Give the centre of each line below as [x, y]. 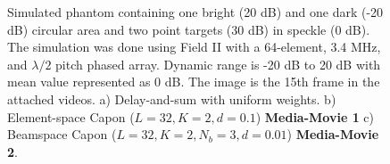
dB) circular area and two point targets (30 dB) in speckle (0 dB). [189, 29]
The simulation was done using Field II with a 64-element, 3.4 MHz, [194, 47]
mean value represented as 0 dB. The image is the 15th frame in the [194, 82]
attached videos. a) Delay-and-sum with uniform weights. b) [172, 98]
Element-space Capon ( [71, 116]
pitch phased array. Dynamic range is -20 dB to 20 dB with [218, 64]
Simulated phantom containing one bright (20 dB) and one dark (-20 [195, 12]
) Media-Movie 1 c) [315, 116]
